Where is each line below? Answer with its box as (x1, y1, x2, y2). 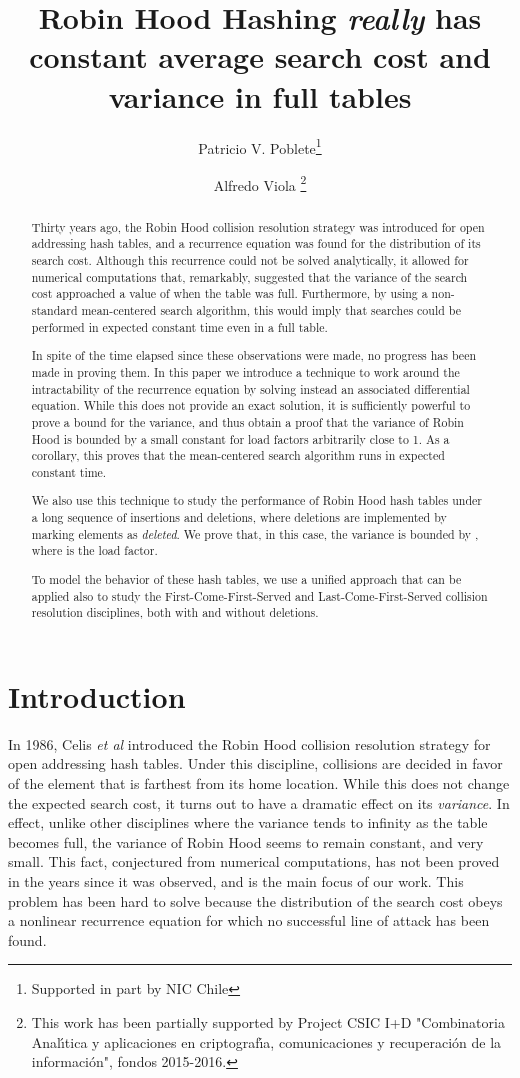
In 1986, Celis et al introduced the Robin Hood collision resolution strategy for (8, 733, 491, 754)
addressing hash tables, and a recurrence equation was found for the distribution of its (31, 235, 481, 252)
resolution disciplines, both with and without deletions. (31, 604, 319, 621)
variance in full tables (108, 75, 412, 116)
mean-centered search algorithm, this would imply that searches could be (81, 302, 462, 319)
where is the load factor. (31, 542, 158, 559)
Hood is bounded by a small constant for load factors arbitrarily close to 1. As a (31, 430, 450, 447)
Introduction (8, 675, 186, 716)
